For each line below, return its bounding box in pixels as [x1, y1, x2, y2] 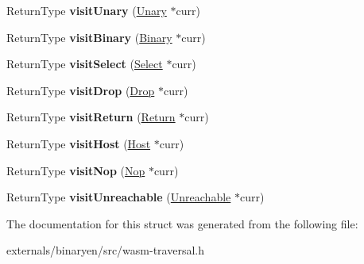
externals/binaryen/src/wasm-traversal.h [6, 242, 205, 258]
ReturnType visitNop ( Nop [6, 162, 145, 178]
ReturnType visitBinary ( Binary [6, 29, 172, 45]
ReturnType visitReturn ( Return [6, 109, 176, 125]
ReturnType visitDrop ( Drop [6, 82, 155, 98]
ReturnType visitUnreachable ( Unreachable [6, 189, 231, 205]
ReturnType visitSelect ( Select [6, 55, 163, 72]
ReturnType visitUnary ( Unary [6, 2, 167, 18]
